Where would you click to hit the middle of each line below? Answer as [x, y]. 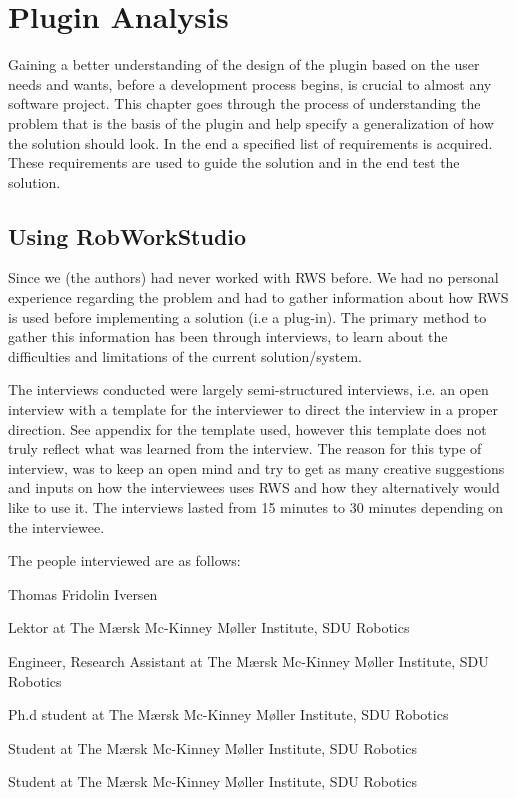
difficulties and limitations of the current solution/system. [185, 355]
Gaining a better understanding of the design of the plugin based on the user [244, 64]
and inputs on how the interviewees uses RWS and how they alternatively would [254, 487]
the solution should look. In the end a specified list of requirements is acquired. [250, 142]
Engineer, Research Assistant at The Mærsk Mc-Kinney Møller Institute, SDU [248, 660]
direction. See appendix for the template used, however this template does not [247, 428]
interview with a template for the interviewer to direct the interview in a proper [253, 409]
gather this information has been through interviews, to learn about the [228, 336]
